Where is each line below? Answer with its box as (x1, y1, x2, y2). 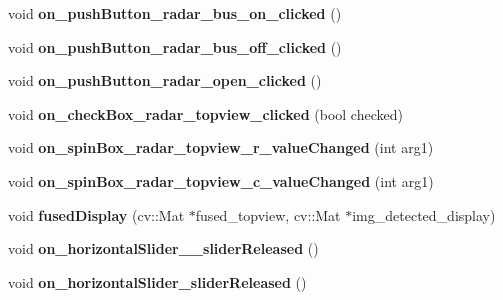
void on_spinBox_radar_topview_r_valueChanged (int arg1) (8, 137, 434, 158)
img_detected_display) (352, 204, 496, 225)
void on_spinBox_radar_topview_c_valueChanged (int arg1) (8, 170, 434, 191)
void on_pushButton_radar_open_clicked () (8, 70, 322, 91)
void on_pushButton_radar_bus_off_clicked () (8, 36, 342, 57)
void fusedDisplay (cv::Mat (8, 204, 185, 225)
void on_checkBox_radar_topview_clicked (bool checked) (8, 103, 403, 124)
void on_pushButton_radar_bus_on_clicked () (8, 3, 342, 23)
